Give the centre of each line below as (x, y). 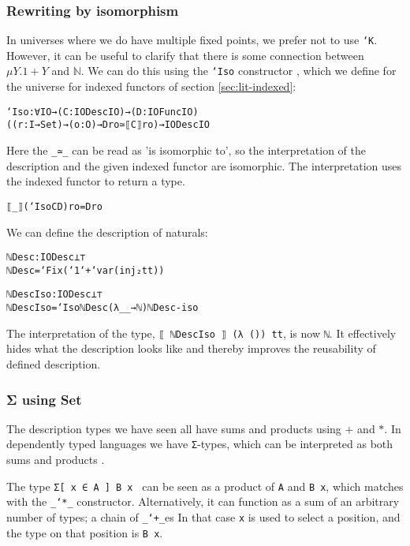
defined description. (54, 364)
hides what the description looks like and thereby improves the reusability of (191, 348)
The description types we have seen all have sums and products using (174, 428)
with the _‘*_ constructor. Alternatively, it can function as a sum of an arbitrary (203, 501)
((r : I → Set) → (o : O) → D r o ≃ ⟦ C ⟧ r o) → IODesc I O (108, 125)
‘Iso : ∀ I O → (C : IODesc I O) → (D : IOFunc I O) (102, 112)
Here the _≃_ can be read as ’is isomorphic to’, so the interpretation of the (186, 150)
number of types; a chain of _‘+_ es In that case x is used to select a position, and (203, 516)
